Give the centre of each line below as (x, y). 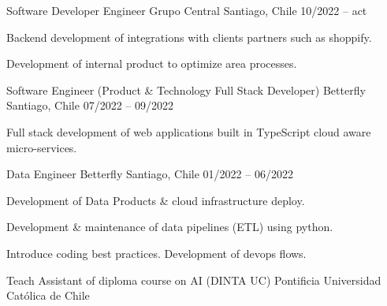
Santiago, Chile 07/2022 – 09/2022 (90, 105)
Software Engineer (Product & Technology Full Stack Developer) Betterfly (186, 90)
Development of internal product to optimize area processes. (152, 63)
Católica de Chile (48, 295)
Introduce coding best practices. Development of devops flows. (156, 253)
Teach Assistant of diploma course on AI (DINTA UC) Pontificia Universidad (194, 280)
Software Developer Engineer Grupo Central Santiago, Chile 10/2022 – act (187, 10)
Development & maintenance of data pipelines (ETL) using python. (170, 227)
